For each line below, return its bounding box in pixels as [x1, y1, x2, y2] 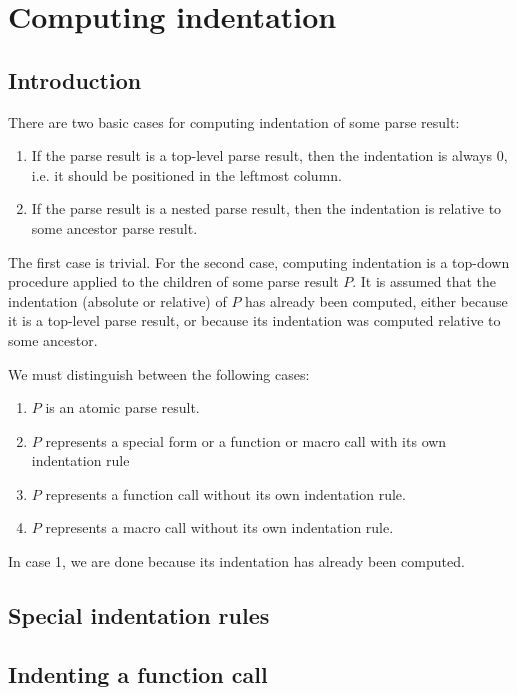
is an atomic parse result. [45, 397, 200, 418]
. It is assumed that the [352, 271, 496, 292]
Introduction [8, 64, 142, 95]
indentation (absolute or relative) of [8, 290, 227, 311]
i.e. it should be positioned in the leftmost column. [31, 164, 342, 185]
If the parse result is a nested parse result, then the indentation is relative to [31, 198, 502, 219]
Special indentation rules [8, 600, 270, 631]
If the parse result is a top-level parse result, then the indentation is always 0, [31, 145, 508, 166]
